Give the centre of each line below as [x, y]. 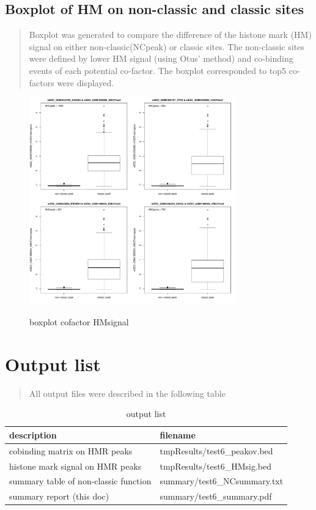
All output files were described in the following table [127, 393]
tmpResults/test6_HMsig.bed [215, 466]
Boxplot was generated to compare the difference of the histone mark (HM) [170, 35]
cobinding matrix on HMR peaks [71, 450]
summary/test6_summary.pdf [216, 496]
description [33, 434]
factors [42, 82]
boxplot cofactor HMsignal [79, 321]
